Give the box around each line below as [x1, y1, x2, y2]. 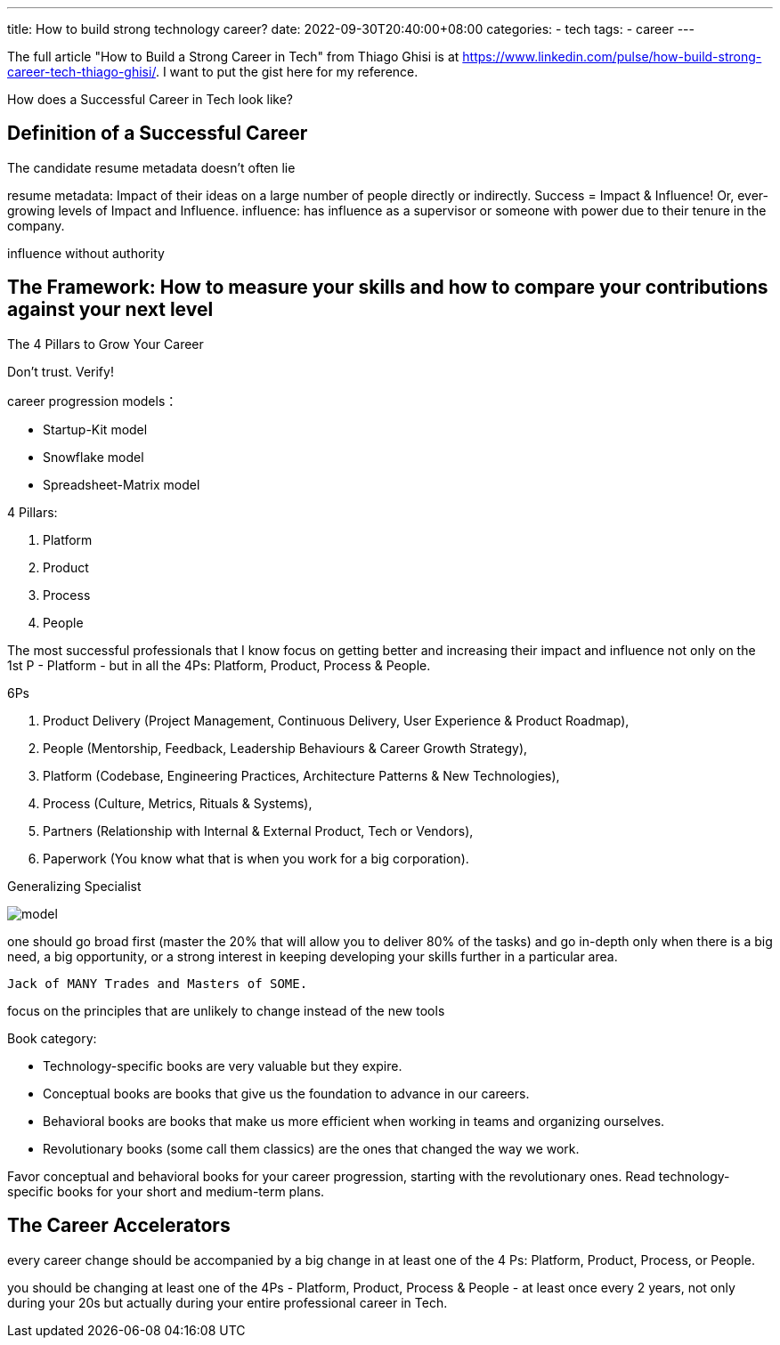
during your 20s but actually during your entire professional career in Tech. [7, 1294, 448, 1310]
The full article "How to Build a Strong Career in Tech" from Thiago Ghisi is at [7, 49, 459, 64]
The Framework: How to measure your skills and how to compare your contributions [7, 276, 768, 299]
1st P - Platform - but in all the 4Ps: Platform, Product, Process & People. [7, 657, 431, 673]
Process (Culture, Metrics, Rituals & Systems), [43, 795, 313, 811]
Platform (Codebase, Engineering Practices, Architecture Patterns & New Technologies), [43, 767, 560, 783]
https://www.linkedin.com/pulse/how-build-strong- [462, 49, 762, 64]
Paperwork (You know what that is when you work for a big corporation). [43, 850, 469, 866]
